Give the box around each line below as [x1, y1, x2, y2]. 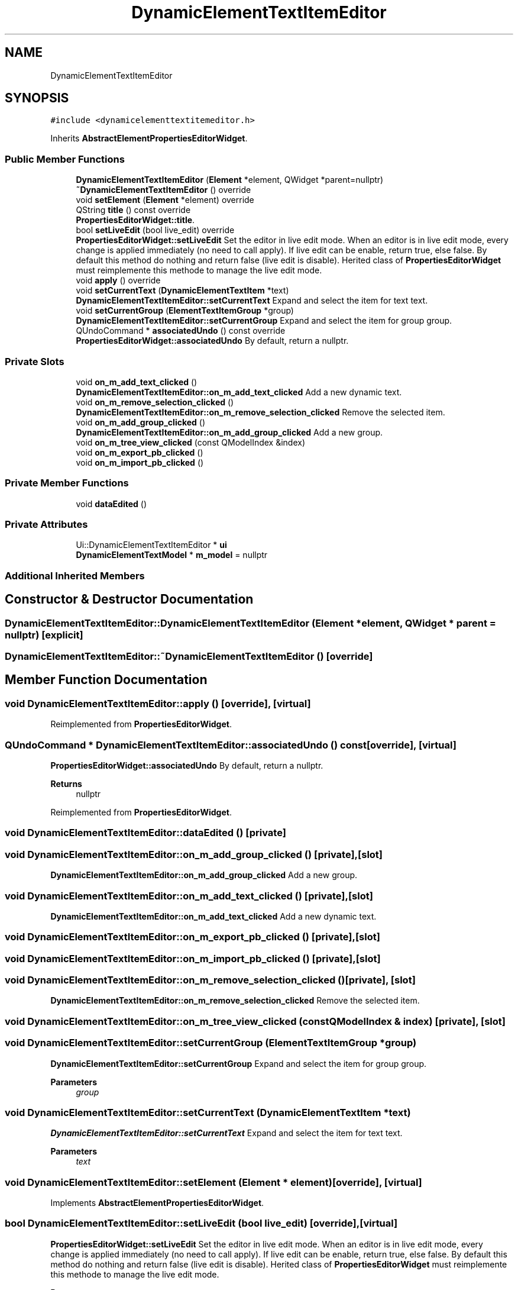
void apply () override [76, 275, 161, 286]
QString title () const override [76, 205, 191, 215]
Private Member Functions [5, 477, 129, 489]
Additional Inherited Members [5, 569, 145, 582]
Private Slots [5, 355, 64, 367]
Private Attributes [5, 518, 88, 531]
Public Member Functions [5, 153, 125, 165]
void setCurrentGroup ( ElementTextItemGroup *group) [76, 305, 294, 316]
